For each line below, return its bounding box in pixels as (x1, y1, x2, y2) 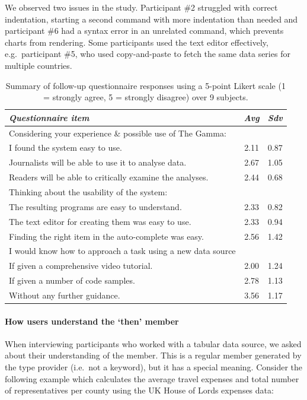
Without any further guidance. (9, 288, 120, 301)
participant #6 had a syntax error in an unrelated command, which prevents (5, 24, 284, 37)
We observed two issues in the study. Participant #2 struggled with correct (5, 1, 278, 13)
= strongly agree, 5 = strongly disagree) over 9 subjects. (43, 91, 248, 103)
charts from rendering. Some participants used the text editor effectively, (5, 36, 268, 48)
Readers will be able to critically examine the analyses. (9, 171, 209, 183)
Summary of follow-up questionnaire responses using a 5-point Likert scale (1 (5, 79, 286, 91)
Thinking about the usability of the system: (9, 185, 168, 198)
